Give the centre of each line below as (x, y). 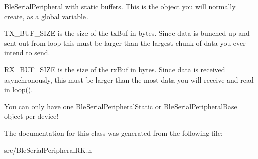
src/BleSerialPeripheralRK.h (48, 150)
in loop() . (19, 89)
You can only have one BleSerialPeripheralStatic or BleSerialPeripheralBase (121, 106)
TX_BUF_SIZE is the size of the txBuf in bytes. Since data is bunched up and (127, 33)
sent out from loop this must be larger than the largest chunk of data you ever (125, 43)
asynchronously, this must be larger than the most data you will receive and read (129, 79)
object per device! (31, 116)
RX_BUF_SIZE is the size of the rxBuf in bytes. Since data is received (115, 69)
